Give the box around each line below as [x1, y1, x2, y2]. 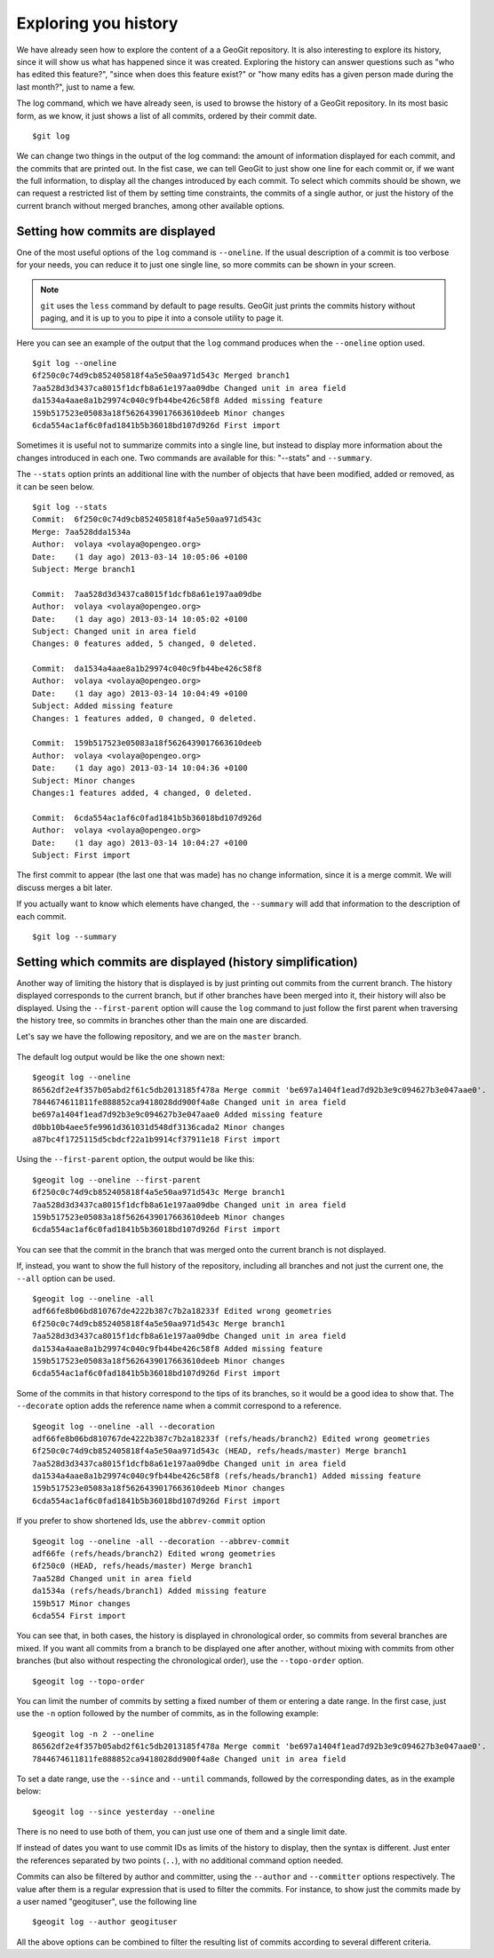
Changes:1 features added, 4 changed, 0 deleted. [32, 787, 253, 798]
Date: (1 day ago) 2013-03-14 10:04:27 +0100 [32, 838, 248, 848]
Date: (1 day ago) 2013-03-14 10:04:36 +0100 [32, 763, 248, 773]
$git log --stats [32, 502, 108, 512]
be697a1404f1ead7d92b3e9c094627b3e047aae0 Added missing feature [32, 1110, 323, 1119]
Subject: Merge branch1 [32, 564, 136, 574]
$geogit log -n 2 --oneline [32, 1729, 155, 1739]
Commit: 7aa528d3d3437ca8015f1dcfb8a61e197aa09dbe [32, 589, 262, 599]
